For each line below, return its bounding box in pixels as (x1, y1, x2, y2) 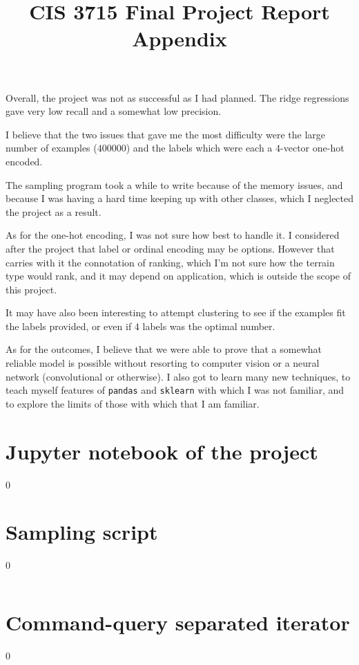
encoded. (6, 154, 43, 168)
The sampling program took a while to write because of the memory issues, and (6, 177, 343, 192)
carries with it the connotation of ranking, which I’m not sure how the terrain (6, 255, 335, 269)
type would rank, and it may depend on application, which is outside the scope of (6, 268, 351, 283)
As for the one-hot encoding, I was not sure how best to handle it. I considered (6, 228, 340, 242)
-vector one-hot (280, 140, 345, 155)
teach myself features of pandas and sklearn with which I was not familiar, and (6, 383, 345, 397)
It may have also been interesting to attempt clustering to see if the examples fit (6, 305, 346, 320)
